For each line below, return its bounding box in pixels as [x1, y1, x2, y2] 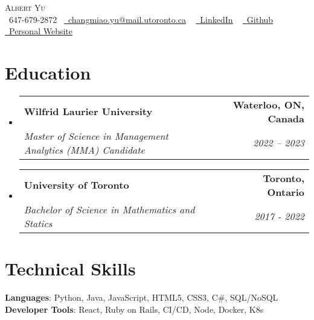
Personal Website [9, 25, 72, 37]
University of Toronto [24, 178, 129, 192]
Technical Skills [5, 256, 136, 281]
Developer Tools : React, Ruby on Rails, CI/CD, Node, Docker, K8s [5, 303, 264, 315]
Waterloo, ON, [232, 97, 304, 111]
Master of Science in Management [24, 128, 168, 143]
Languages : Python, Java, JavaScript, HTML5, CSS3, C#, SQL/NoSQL [5, 291, 278, 304]
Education [5, 60, 91, 84]
